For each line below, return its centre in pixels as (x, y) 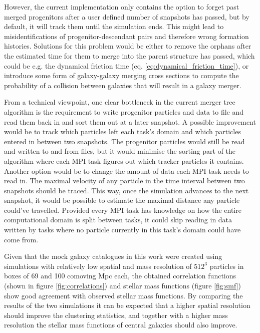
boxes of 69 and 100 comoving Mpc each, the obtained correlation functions (120, 276)
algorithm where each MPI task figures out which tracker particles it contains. (124, 160)
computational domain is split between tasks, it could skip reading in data (118, 220)
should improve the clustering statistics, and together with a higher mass (116, 315)
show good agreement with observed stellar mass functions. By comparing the (123, 295)
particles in (227, 266)
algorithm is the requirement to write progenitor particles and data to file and (124, 111)
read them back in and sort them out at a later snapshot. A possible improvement (130, 121)
